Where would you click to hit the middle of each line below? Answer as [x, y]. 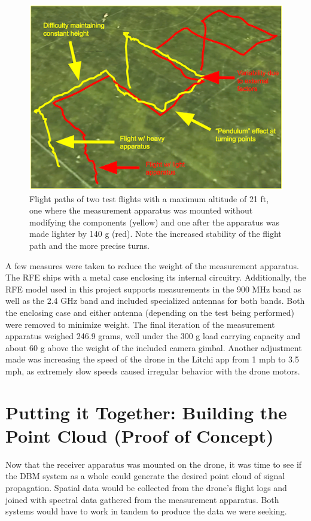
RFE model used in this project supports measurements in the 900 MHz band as [153, 289]
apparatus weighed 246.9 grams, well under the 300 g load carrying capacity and [153, 336]
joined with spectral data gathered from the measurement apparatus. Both [142, 499]
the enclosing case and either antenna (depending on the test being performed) [150, 312]
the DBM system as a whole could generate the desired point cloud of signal [145, 476]
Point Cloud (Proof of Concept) [140, 435]
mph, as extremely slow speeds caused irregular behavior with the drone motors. [153, 371]
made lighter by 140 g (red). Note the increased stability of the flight [155, 234]
